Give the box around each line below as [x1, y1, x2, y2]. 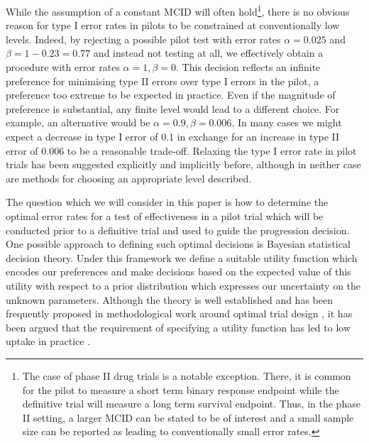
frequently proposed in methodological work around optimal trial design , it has [6, 306, 353, 321]
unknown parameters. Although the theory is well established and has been [6, 292, 333, 307]
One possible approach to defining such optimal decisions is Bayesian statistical [6, 236, 351, 251]
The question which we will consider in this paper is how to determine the [6, 195, 329, 209]
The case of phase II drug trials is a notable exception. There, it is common [22, 368, 351, 383]
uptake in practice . [6, 334, 91, 349]
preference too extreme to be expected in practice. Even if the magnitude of [6, 87, 336, 102]
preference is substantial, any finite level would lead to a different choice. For [6, 101, 340, 116]
